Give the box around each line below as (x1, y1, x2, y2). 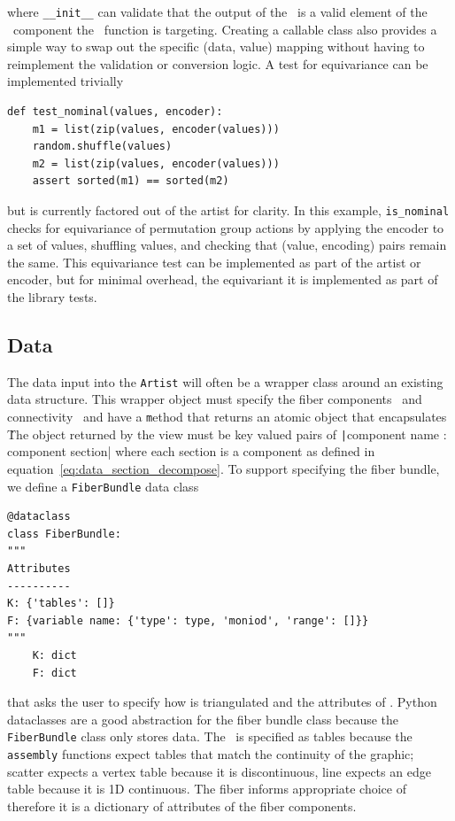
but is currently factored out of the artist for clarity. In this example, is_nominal (7, 201, 450, 219)
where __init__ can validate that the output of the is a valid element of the (7, 3, 428, 20)
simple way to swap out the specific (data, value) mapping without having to (7, 37, 425, 56)
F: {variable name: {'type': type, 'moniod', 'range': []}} (7, 614, 369, 627)
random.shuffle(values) (32, 140, 173, 153)
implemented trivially (7, 72, 124, 90)
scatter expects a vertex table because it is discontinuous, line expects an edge (7, 762, 431, 780)
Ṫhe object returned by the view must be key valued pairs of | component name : (7, 424, 447, 443)
